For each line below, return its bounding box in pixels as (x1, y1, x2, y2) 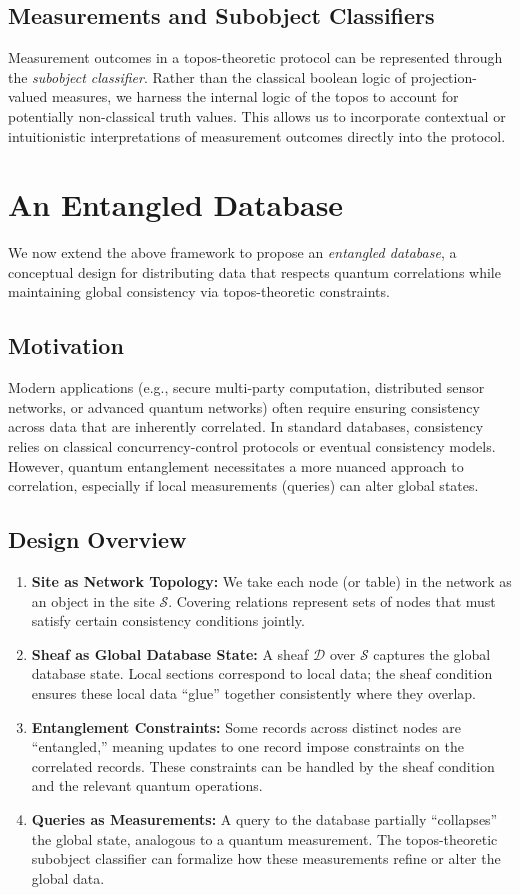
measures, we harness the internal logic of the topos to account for (51, 86, 459, 107)
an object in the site (31, 590, 155, 611)
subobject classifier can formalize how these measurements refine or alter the (31, 848, 501, 869)
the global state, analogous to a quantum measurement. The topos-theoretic (31, 828, 498, 849)
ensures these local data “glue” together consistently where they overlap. (31, 683, 477, 704)
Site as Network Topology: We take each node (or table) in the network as (31, 571, 512, 592)
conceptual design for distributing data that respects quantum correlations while (8, 261, 501, 282)
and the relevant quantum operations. (31, 775, 263, 796)
